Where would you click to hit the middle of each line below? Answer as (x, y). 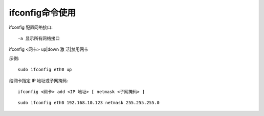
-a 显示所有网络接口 (39, 38)
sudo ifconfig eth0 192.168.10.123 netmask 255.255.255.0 (89, 103)
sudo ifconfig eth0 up (45, 70)
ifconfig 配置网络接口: (31, 27)
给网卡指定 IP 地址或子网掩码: (39, 80)
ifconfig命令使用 (42, 13)
